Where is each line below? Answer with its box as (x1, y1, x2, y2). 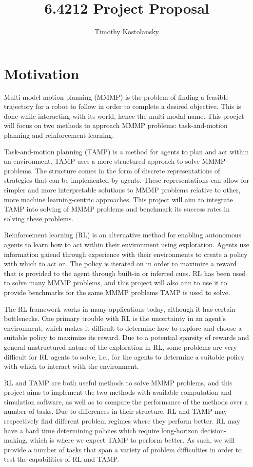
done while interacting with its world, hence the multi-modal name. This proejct (4, 110, 244, 121)
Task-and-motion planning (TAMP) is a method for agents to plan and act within (4, 146, 249, 156)
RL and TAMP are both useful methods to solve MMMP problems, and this (4, 377, 233, 387)
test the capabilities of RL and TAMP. (4, 454, 119, 464)
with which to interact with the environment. (4, 361, 139, 371)
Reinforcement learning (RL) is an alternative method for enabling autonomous (4, 230, 242, 240)
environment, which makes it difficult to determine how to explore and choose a (4, 322, 242, 333)
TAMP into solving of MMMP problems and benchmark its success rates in (4, 204, 230, 214)
